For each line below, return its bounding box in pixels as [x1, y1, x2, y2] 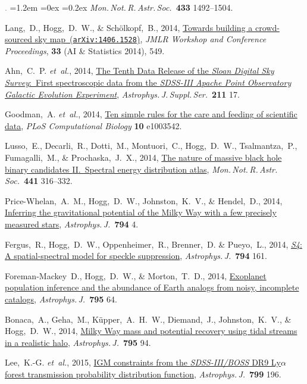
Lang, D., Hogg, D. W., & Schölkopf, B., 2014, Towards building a [5, 21, 253, 33]
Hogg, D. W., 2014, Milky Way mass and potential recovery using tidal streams [5, 324, 297, 337]
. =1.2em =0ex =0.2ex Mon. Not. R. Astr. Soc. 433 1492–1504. [5, 1, 233, 13]
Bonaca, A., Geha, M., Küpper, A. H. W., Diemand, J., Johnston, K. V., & [5, 313, 292, 325]
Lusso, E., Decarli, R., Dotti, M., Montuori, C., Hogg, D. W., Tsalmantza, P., [5, 139, 297, 152]
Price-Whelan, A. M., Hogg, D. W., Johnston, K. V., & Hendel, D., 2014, [5, 194, 283, 207]
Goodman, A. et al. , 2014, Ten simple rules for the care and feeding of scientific [5, 108, 297, 120]
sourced [5, 33, 33, 45]
